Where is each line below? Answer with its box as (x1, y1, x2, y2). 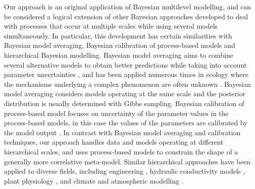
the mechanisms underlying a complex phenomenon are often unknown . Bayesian (4, 78, 251, 89)
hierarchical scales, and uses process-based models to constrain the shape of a (4, 146, 238, 156)
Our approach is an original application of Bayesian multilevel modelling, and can (4, 1, 251, 11)
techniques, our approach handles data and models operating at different (4, 137, 223, 147)
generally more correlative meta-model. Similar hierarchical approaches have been (4, 156, 251, 166)
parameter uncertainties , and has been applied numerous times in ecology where (4, 69, 249, 79)
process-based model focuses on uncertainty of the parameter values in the (4, 108, 229, 118)
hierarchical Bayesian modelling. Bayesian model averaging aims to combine (4, 49, 233, 60)
